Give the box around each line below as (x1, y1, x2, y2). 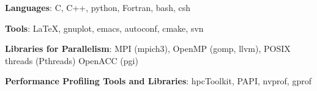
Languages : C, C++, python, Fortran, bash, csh (5, 1, 190, 13)
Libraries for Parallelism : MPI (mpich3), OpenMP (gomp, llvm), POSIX (5, 42, 291, 55)
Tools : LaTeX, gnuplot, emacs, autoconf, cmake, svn (5, 21, 204, 34)
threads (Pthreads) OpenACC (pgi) (5, 54, 138, 67)
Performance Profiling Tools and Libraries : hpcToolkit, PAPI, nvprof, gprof (5, 75, 311, 87)
